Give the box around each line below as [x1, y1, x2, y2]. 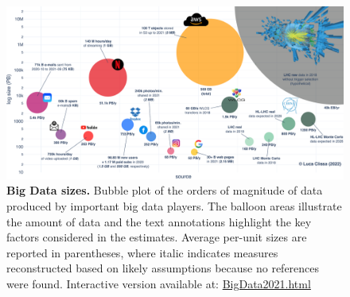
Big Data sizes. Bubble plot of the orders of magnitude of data [6, 182, 323, 199]
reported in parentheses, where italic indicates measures [6, 244, 278, 260]
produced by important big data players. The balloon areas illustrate [6, 197, 342, 214]
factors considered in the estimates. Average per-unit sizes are [6, 229, 307, 245]
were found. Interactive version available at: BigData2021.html [6, 275, 311, 291]
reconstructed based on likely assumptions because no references [6, 260, 320, 276]
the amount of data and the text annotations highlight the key [6, 213, 312, 229]
